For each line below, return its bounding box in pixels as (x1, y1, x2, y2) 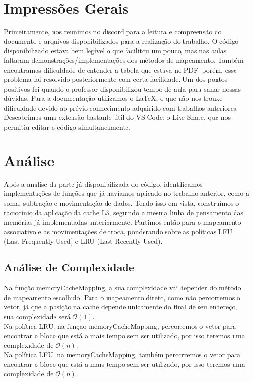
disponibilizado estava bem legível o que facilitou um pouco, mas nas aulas (4, 45, 227, 56)
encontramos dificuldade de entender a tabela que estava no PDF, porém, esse (4, 64, 237, 75)
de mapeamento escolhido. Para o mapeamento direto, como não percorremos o (4, 292, 240, 302)
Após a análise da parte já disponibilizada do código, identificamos (4, 178, 203, 189)
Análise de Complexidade (4, 260, 134, 275)
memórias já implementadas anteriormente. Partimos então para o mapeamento (4, 217, 241, 227)
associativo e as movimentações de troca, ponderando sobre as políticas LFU (4, 226, 233, 236)
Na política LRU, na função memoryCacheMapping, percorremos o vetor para (4, 321, 236, 331)
